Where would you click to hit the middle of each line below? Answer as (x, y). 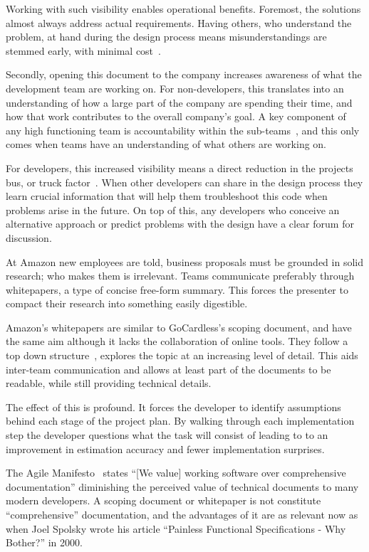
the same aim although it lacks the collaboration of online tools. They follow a (177, 341)
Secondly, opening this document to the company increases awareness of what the (184, 74)
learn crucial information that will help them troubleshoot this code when (167, 196)
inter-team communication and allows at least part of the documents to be (168, 369)
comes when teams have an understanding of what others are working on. (166, 144)
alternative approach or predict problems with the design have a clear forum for (180, 224)
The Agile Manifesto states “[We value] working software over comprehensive (176, 473)
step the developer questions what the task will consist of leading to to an (167, 435)
